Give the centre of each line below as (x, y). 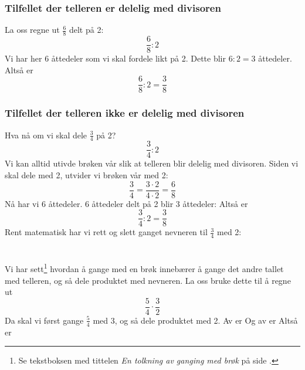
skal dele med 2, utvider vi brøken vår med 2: (87, 175)
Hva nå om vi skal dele (46, 135)
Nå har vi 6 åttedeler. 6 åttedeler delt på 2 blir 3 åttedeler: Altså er (126, 203)
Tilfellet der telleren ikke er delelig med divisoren (125, 113)
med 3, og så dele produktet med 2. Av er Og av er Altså (195, 320)
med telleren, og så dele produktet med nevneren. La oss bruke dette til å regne (148, 280)
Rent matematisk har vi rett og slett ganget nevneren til (106, 232)
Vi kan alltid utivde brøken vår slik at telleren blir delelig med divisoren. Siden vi (152, 163)
